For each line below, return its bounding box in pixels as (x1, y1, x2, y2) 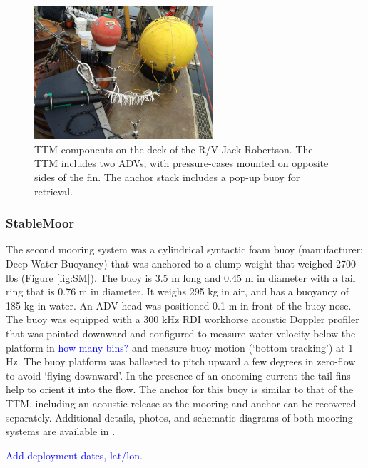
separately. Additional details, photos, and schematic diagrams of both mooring (6, 409, 353, 424)
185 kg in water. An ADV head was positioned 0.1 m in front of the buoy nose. (6, 297, 352, 312)
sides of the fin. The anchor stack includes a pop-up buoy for (34, 169, 300, 184)
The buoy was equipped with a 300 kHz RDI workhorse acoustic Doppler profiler (6, 312, 359, 327)
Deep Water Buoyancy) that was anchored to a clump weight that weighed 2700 (6, 255, 356, 270)
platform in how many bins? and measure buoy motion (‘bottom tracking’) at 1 (6, 340, 354, 355)
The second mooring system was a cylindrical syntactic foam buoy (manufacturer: (6, 242, 364, 257)
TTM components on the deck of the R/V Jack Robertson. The (34, 141, 313, 156)
